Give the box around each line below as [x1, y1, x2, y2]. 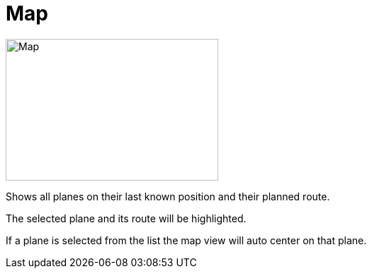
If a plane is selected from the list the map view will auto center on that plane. [6, 234, 367, 246]
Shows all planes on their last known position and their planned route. [6, 190, 330, 202]
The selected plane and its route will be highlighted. [6, 212, 247, 224]
